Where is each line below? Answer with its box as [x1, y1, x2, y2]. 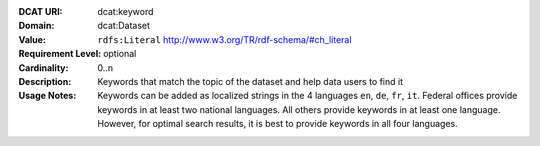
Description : [18, 75, 72, 87]
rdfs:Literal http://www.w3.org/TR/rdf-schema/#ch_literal [97, 33, 352, 45]
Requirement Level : [18, 48, 102, 60]
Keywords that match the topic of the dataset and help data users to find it [97, 75, 404, 87]
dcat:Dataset [97, 20, 150, 32]
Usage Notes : [18, 90, 77, 102]
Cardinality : [18, 61, 69, 74]
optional [103, 48, 137, 60]
